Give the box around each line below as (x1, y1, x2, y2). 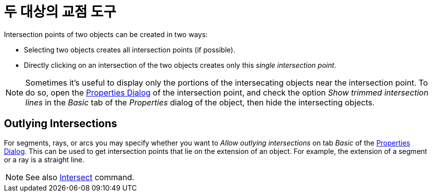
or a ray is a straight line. (4, 155, 84, 164)
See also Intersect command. (25, 172, 135, 182)
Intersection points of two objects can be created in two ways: (4, 30, 208, 39)
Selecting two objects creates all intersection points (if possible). (24, 45, 235, 54)
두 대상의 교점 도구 (4, 3, 116, 20)
